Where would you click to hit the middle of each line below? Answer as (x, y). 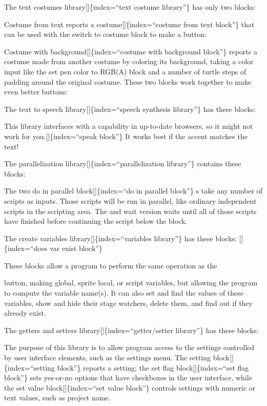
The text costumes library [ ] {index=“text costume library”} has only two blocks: (130, 7)
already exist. (25, 313)
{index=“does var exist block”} (53, 248)
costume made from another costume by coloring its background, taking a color (129, 61)
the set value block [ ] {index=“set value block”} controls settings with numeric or (130, 387)
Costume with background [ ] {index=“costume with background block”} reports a (131, 51)
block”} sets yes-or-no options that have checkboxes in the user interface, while (128, 378)
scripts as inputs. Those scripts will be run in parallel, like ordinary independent (130, 200)
